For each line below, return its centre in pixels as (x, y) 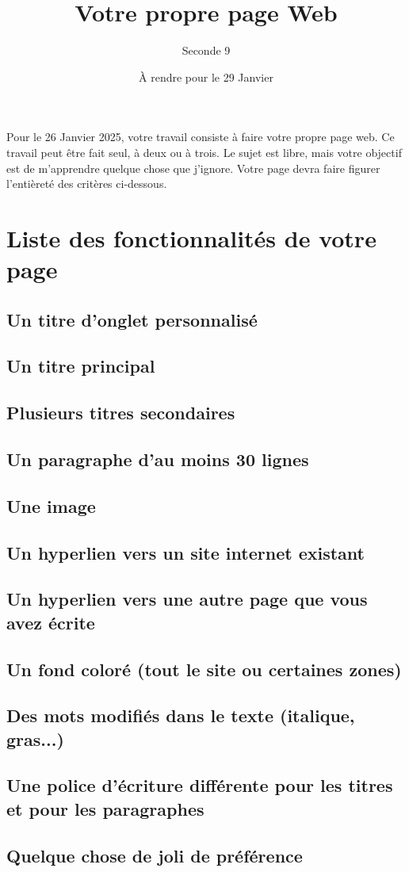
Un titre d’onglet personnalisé (132, 319)
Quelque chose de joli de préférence (155, 855)
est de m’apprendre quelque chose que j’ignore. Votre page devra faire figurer (193, 168)
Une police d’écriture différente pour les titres (200, 785)
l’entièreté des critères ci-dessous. (87, 184)
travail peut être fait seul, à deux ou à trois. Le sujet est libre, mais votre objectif (204, 152)
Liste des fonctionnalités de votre (191, 237)
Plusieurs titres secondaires (121, 413)
